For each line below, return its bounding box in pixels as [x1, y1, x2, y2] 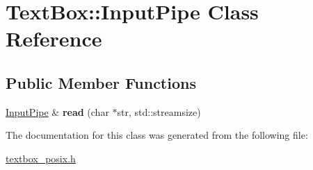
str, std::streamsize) [117, 104, 201, 119]
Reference [6, 24, 102, 53]
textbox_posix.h [6, 151, 76, 165]
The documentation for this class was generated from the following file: [6, 128, 308, 142]
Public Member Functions [6, 71, 196, 93]
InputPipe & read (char [6, 104, 109, 119]
